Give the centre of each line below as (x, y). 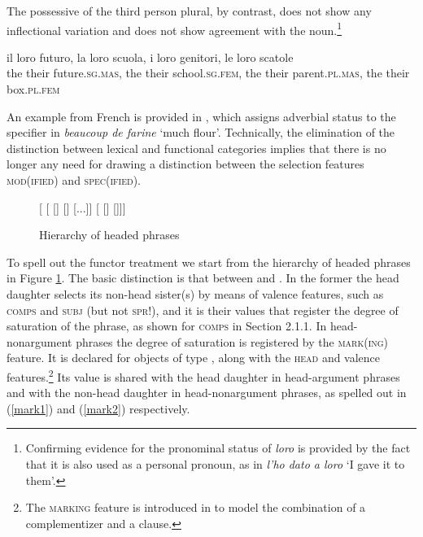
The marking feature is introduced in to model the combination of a (196, 507)
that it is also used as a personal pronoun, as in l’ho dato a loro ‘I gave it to (215, 463)
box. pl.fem (33, 89)
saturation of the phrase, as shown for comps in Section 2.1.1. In (167, 326)
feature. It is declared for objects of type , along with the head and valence (194, 358)
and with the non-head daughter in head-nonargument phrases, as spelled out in (207, 393)
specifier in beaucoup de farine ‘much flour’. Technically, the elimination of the (201, 132)
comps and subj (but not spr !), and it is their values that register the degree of (203, 310)
